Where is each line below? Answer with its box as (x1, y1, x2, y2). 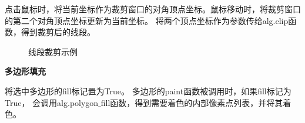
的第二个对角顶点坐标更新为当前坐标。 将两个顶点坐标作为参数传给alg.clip (5, 14, 289, 26)
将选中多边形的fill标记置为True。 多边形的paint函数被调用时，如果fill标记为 (5, 84, 291, 97)
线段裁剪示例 (28, 45, 78, 57)
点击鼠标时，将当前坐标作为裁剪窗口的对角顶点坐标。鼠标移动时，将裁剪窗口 (5, 3, 301, 15)
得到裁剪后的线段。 (21, 26, 95, 38)
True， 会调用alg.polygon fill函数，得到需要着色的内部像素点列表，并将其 (5, 96, 283, 108)
